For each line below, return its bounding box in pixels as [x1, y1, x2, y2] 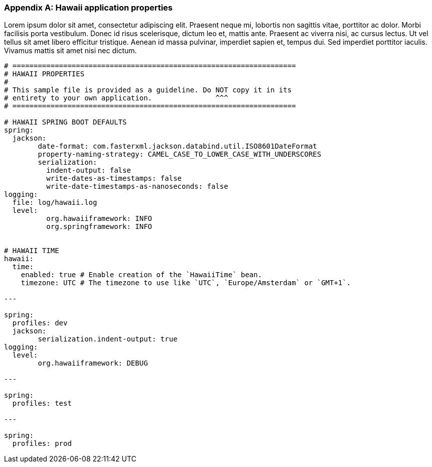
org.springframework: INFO [46, 222, 153, 231]
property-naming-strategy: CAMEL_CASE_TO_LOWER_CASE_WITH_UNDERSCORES [38, 150, 322, 159]
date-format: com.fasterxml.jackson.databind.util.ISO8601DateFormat [38, 142, 317, 151]
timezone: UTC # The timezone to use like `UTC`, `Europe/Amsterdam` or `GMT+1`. [21, 279, 351, 287]
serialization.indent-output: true [38, 335, 178, 343]
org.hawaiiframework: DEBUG [38, 359, 148, 368]
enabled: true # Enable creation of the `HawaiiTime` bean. [21, 271, 262, 279]
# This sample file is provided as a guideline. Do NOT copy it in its [4, 86, 292, 94]
